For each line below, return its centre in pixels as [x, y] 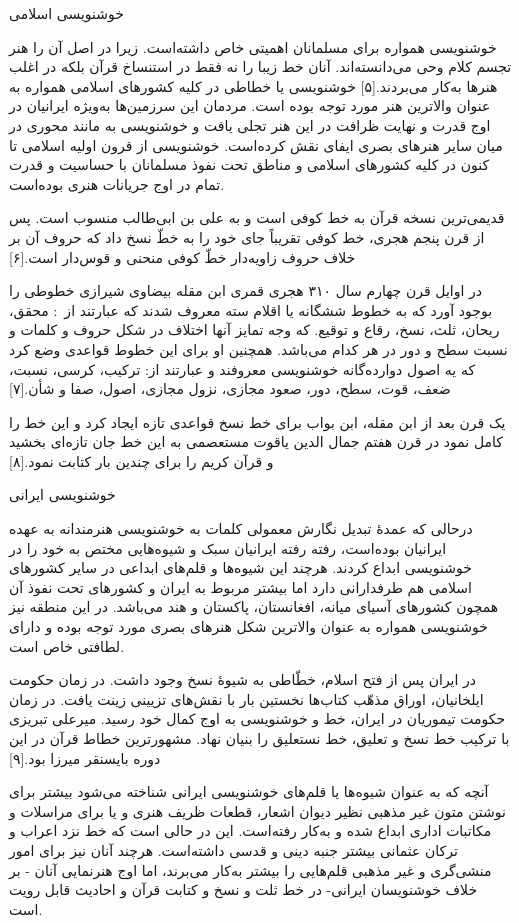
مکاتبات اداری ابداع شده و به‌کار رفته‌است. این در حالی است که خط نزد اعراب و [250, 830]
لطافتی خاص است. [67, 645]
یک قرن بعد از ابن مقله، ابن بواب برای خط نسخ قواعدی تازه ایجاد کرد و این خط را [257, 421]
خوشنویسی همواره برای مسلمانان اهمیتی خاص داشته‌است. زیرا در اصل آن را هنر [253, 46]
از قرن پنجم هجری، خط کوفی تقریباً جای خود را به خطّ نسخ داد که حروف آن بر [247, 236]
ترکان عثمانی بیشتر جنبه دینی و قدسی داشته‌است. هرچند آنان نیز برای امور [233, 849]
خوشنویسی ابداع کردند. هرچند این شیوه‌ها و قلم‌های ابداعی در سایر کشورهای [240, 567]
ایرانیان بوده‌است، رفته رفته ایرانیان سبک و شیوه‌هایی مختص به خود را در [228, 547]
